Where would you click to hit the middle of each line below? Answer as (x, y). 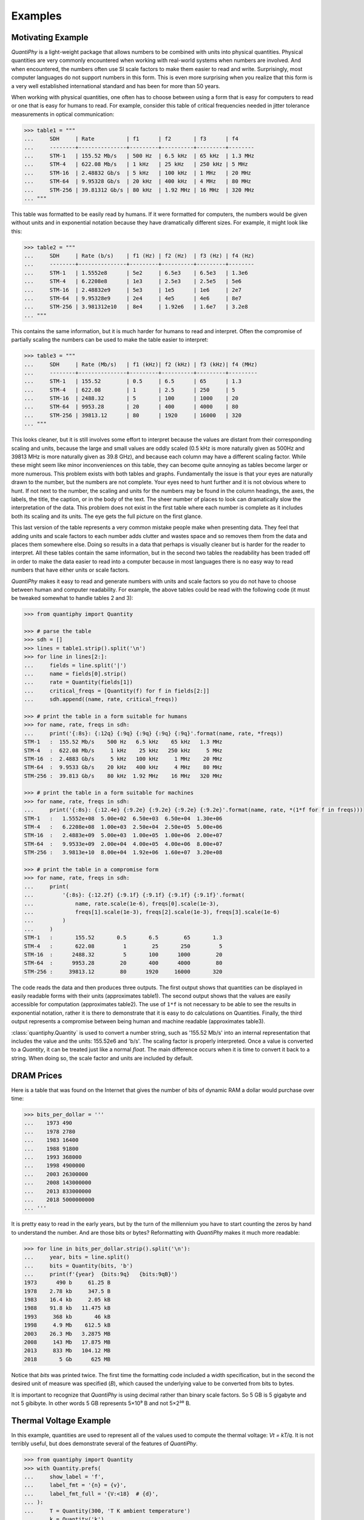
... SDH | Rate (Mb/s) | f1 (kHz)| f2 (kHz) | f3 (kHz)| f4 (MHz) (141, 364)
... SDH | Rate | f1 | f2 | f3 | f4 (131, 139)
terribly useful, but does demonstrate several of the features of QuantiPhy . (105, 1443)
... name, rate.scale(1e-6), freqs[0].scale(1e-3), (122, 903)
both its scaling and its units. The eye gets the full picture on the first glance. (107, 516)
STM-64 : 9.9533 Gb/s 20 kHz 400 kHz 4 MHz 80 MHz (123, 767)
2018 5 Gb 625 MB (67, 1359)
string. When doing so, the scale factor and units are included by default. (102, 1058)
